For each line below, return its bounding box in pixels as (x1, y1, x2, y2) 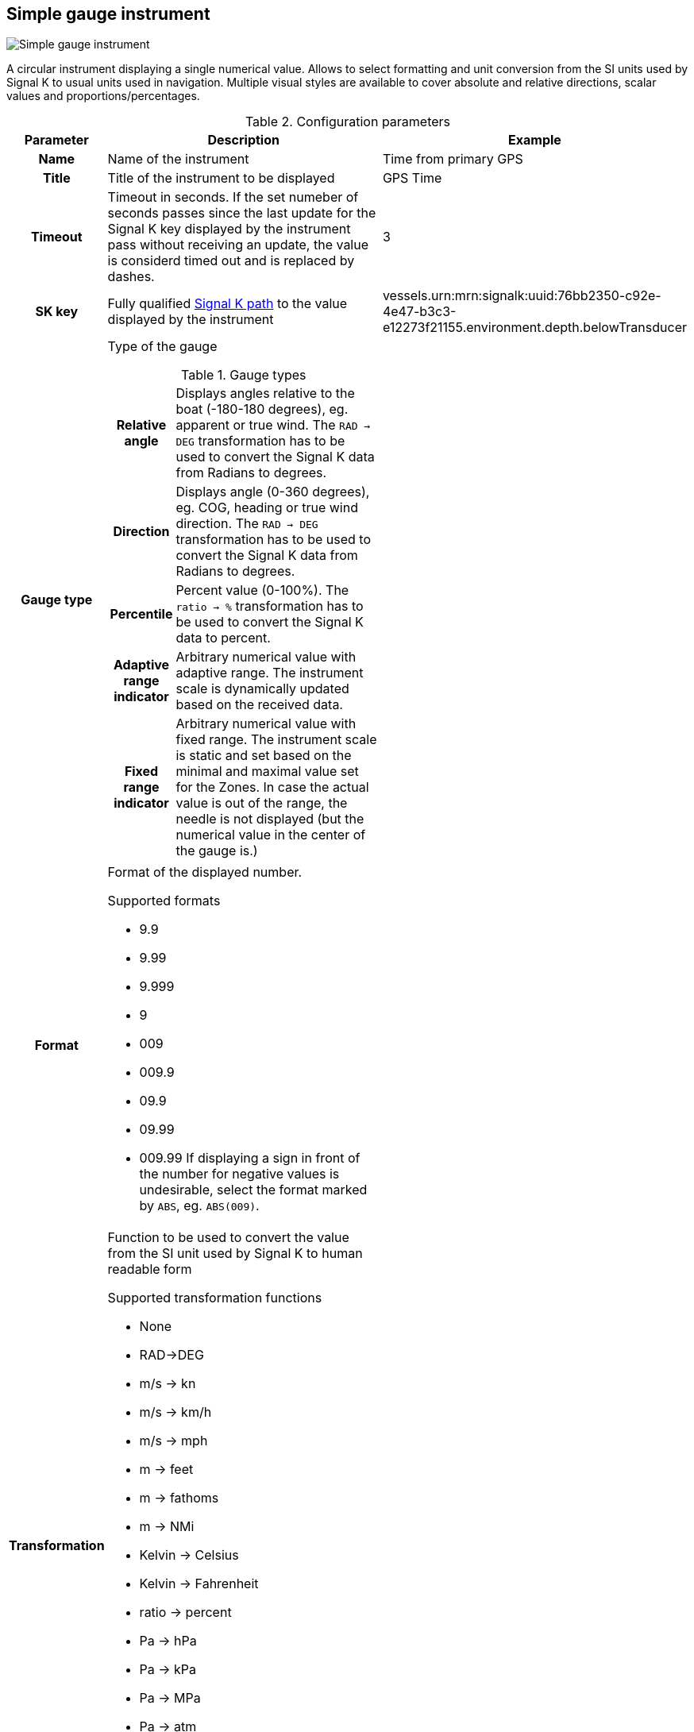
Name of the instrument (107, 151, 249, 168)
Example (508, 132, 561, 149)
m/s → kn (139, 1375, 196, 1392)
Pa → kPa (139, 1661, 197, 1678)
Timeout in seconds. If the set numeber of (107, 189, 359, 206)
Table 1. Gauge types (181, 367, 307, 384)
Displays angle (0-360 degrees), (175, 484, 370, 500)
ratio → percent (139, 1604, 232, 1621)
